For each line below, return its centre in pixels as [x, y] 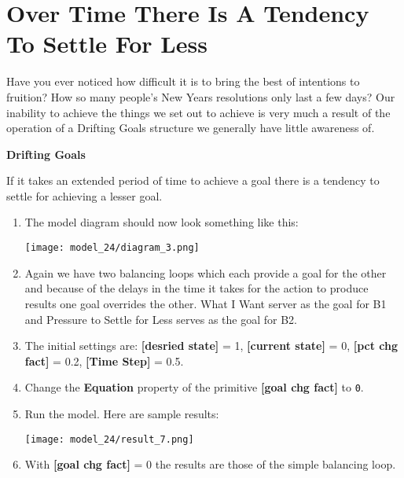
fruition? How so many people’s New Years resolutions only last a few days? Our [201, 96]
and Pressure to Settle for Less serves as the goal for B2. [161, 319]
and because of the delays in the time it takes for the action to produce [196, 288]
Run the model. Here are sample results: [122, 413]
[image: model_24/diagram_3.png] [112, 248]
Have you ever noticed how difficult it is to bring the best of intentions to [183, 81]
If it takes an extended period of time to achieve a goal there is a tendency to [193, 180]
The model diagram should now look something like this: [162, 222]
